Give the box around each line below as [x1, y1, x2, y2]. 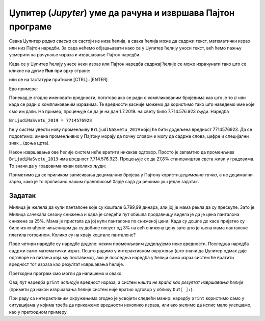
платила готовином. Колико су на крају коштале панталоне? [9, 232, 136, 238]
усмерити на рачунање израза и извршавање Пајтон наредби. [9, 52, 141, 58]
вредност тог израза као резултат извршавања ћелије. [9, 261, 125, 267]
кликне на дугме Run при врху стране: [9, 68, 91, 74]
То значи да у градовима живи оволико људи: [9, 163, 106, 169]
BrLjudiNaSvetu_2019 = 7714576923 [9, 118, 92, 123]
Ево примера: [9, 86, 38, 92]
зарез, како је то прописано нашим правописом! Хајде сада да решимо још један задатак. [9, 179, 199, 185]
